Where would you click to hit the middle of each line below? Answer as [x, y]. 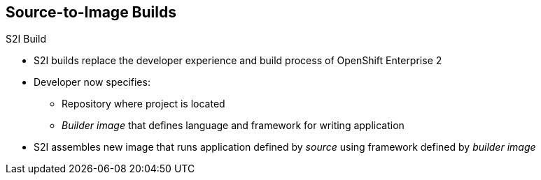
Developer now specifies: [92, 82]
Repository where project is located [143, 104]
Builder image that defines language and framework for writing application [233, 126]
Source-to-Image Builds [91, 12]
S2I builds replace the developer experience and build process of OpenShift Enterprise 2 [238, 61]
